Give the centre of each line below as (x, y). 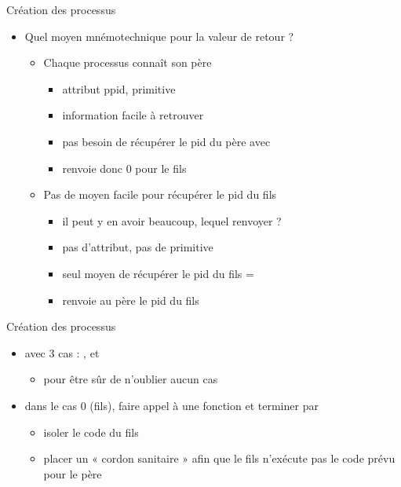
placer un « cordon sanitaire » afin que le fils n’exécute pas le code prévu (219, 458)
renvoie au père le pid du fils (131, 300)
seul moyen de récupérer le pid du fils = (158, 273)
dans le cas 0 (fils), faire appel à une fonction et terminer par (171, 405)
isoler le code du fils (91, 432)
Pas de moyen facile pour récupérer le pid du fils (160, 194)
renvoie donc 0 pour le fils (124, 168)
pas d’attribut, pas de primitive (138, 247)
